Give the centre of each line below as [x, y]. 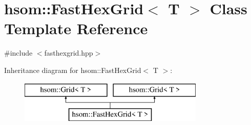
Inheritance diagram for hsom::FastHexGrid [73, 70]
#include [18, 53]
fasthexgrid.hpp [69, 53]
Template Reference [76, 28]
